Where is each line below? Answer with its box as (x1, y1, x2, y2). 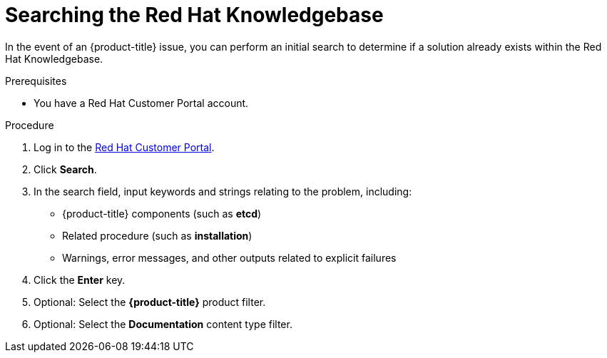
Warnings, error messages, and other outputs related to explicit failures (62, 251, 397, 264)
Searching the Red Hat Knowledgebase (5, 3, 384, 27)
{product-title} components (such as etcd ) (62, 207, 262, 220)
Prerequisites (5, 74, 67, 87)
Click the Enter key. (34, 273, 126, 286)
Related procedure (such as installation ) (62, 229, 253, 242)
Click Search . (34, 163, 97, 175)
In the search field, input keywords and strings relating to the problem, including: (34, 185, 412, 198)
